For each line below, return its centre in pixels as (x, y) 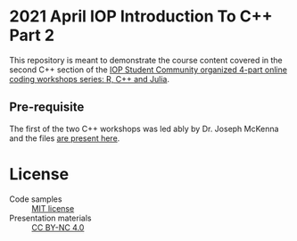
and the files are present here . (65, 138)
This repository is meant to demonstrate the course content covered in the (146, 60)
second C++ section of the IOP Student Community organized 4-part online (148, 70)
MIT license (53, 208)
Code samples (36, 199)
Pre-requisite (47, 108)
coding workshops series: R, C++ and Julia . (90, 79)
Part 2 (32, 35)
